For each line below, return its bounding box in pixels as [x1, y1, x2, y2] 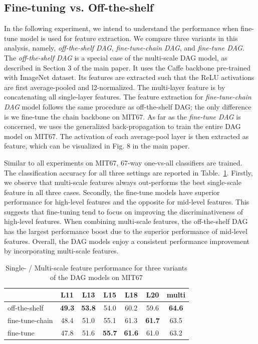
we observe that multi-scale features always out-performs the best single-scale [4, 177, 241, 187]
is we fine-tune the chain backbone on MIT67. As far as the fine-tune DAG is [4, 111, 241, 121]
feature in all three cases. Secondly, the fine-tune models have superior [4, 186, 220, 197]
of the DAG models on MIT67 [50, 272, 143, 282]
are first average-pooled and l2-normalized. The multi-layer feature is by [4, 81, 225, 92]
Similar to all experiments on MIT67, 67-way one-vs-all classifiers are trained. [4, 157, 242, 167]
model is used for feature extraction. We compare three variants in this [20, 32, 238, 43]
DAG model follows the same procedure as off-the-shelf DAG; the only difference [4, 101, 251, 111]
